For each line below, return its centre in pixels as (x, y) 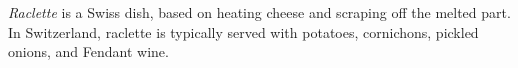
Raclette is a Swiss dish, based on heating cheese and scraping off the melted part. (259, 12)
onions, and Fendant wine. (88, 51)
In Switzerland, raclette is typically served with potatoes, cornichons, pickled (243, 31)
